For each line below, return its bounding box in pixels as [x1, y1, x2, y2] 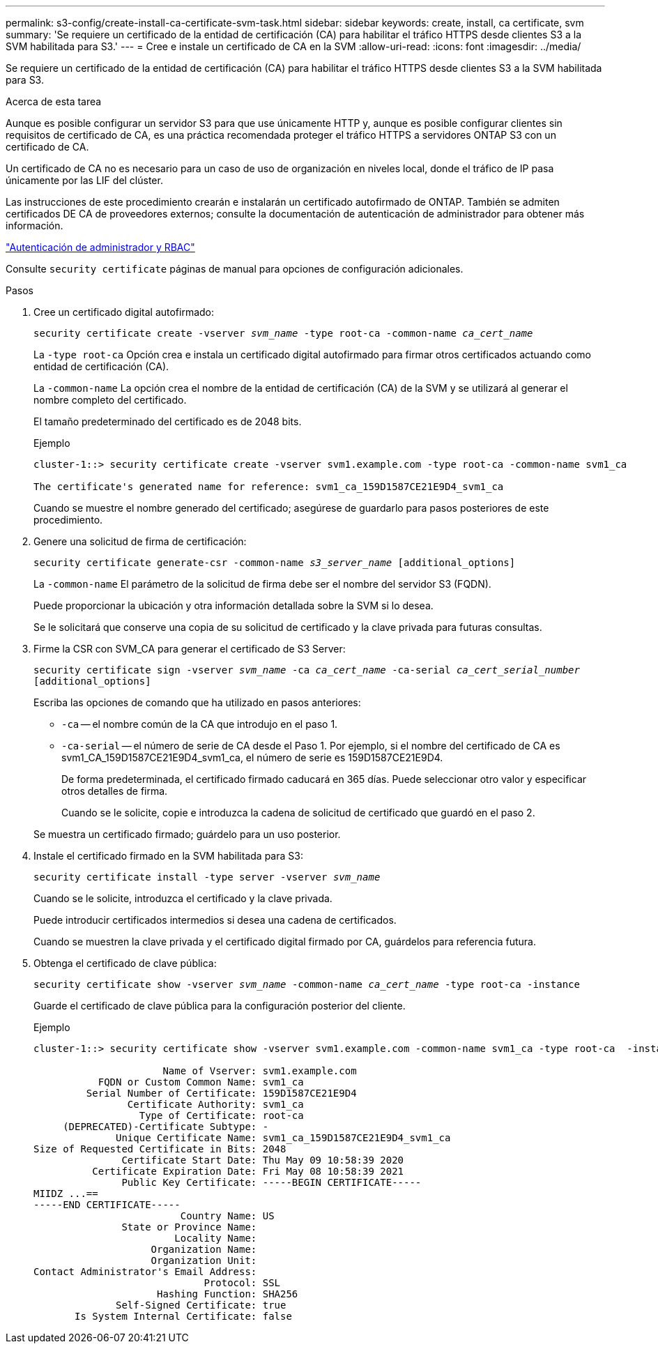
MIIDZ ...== [33, 1188, 98, 1199]
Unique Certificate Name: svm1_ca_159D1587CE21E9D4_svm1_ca [116, 1132, 451, 1143]
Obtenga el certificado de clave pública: [33, 957, 217, 969]
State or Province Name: [121, 1221, 257, 1233]
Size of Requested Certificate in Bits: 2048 [33, 1143, 286, 1154]
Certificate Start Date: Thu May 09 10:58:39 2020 [121, 1154, 404, 1166]
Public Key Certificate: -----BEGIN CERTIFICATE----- [121, 1177, 422, 1188]
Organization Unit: [151, 1255, 257, 1266]
